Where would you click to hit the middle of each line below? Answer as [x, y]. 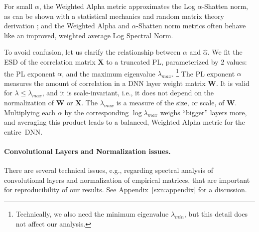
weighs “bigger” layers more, [203, 112]
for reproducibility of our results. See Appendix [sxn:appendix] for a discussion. [126, 190]
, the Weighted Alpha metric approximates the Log [117, 6]
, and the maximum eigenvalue [109, 73]
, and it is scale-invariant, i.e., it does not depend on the [128, 93]
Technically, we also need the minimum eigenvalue [92, 213]
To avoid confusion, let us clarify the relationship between [92, 52]
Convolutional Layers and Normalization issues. [87, 151]
